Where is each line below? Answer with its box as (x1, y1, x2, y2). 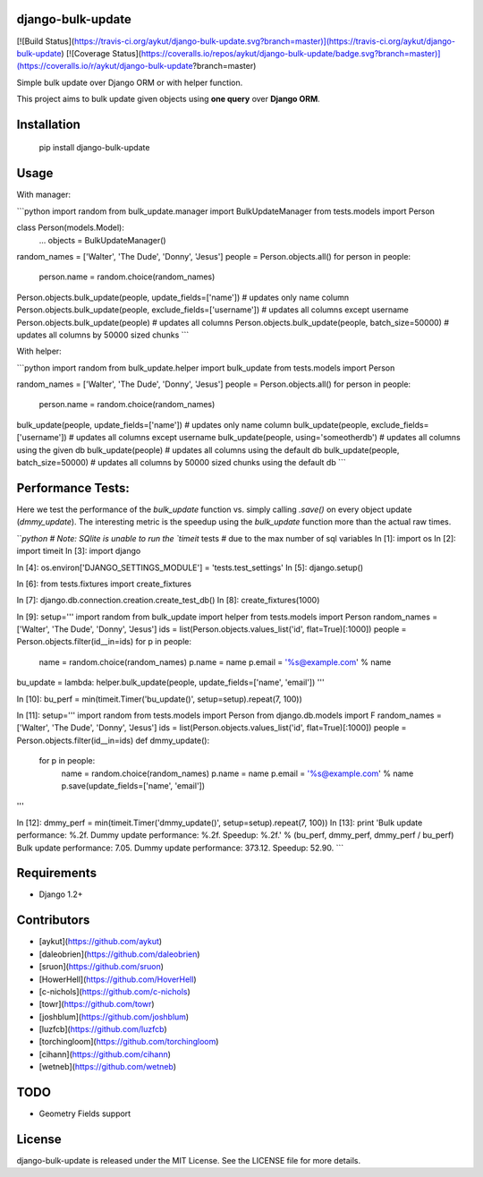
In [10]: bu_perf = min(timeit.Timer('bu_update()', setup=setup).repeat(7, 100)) (16, 694, 303, 704)
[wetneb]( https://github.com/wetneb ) (38, 1062, 176, 1072)
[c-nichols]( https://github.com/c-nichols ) (38, 985, 191, 997)
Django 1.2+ (38, 889, 84, 900)
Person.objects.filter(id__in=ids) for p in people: (16, 636, 192, 647)
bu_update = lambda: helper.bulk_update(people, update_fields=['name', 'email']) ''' (16, 677, 326, 688)
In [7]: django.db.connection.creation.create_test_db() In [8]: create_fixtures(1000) (16, 595, 320, 606)
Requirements (16, 866, 97, 881)
